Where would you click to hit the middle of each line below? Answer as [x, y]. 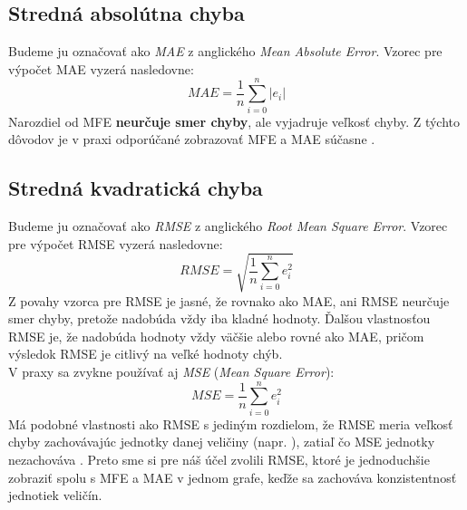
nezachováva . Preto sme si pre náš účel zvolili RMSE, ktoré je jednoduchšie [219, 459]
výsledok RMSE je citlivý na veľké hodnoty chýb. [146, 354]
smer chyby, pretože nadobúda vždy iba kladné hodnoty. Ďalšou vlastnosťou [219, 318]
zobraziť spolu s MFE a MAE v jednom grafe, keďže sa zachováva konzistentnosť [233, 477]
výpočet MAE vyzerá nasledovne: [101, 68]
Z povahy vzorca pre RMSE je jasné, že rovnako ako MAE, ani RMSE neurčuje [229, 300]
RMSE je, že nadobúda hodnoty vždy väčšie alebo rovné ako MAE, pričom [216, 336]
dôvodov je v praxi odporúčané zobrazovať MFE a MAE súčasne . [192, 139]
